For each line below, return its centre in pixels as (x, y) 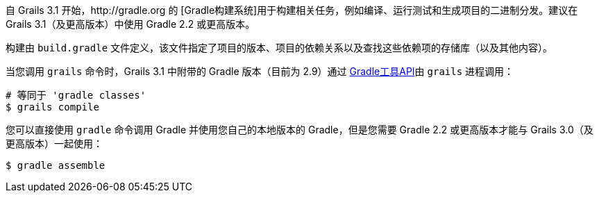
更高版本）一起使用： (54, 143)
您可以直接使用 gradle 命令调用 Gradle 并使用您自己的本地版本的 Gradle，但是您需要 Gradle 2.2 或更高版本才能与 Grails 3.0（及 (299, 130)
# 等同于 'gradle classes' (76, 95)
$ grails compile (52, 107)
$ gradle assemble (56, 165)
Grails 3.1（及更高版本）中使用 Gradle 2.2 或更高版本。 (130, 24)
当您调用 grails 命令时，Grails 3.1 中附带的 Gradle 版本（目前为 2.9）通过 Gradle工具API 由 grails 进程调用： (260, 71)
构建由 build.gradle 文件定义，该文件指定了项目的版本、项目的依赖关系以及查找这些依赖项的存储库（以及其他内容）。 (279, 48)
